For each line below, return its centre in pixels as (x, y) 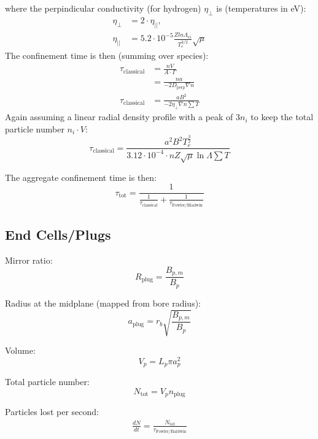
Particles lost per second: (52, 412)
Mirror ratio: (29, 260)
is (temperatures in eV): (261, 8)
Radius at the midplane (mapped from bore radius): (103, 303)
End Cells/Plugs (58, 235)
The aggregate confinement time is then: (81, 177)
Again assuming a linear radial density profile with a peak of (119, 117)
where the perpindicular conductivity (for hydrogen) (103, 8)
